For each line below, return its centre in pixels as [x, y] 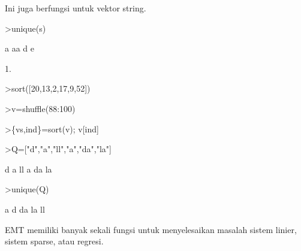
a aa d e [19, 48]
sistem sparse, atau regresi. [54, 241]
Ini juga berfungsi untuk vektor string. [76, 8]
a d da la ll [25, 209]
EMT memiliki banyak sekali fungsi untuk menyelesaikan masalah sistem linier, [151, 229]
